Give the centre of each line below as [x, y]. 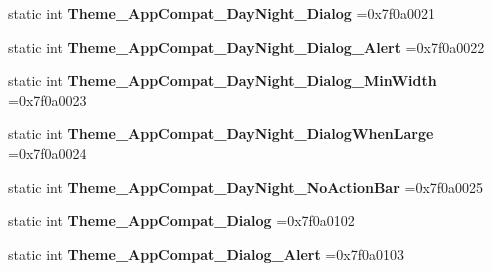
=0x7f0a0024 [47, 152]
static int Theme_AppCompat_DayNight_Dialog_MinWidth [222, 80]
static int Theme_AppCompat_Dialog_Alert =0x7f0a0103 [206, 253]
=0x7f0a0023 [47, 99]
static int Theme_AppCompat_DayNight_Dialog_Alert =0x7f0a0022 [246, 46]
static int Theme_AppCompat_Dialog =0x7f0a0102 [181, 220]
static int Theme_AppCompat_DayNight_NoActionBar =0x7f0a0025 [246, 186]
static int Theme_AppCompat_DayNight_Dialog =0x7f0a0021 [222, 13]
